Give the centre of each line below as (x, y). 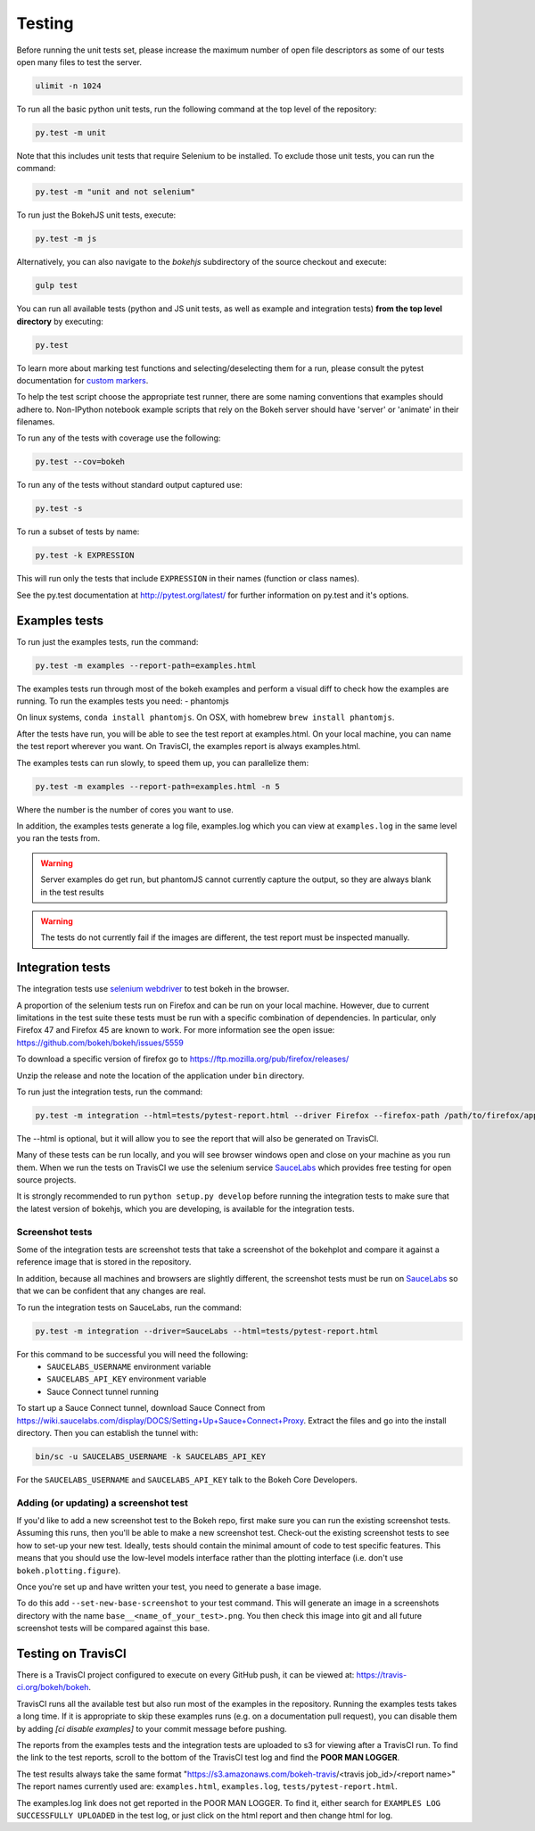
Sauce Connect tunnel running (103, 1391)
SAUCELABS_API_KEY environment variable (127, 1379)
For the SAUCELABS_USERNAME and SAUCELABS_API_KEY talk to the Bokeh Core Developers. (187, 1480)
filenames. (36, 422)
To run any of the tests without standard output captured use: (129, 485)
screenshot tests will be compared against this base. (113, 1629)
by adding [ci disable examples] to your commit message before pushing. (152, 1728)
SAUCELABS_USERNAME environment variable (129, 1366)
